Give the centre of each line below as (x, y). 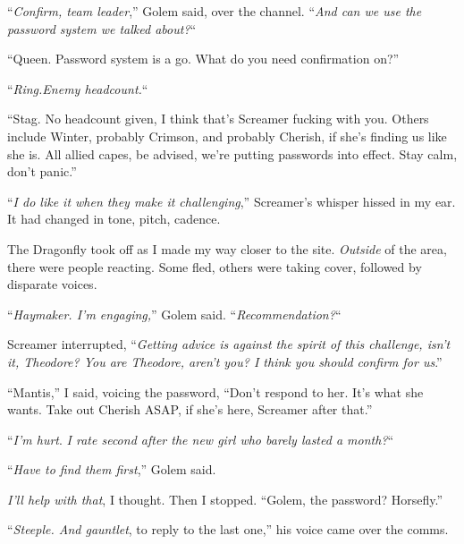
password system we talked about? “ (102, 28)
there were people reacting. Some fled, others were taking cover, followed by (215, 266)
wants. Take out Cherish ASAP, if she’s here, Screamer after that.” (190, 409)
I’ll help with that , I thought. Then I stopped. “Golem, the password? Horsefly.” (225, 499)
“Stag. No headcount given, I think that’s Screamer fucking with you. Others (218, 119)
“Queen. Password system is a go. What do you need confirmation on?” (203, 59)
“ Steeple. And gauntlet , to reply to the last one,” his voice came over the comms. (228, 529)
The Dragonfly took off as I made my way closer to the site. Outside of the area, (227, 248)
